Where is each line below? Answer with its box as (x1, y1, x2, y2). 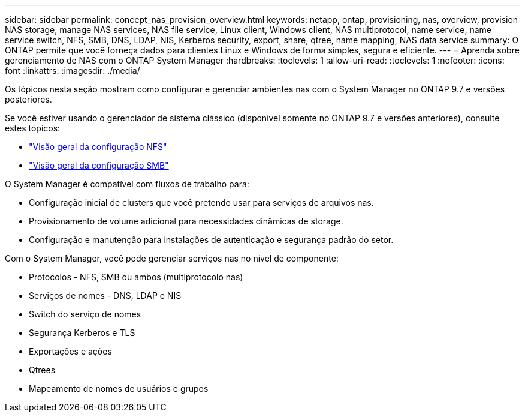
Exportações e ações (29, 346, 112, 356)
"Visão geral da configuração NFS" (29, 142, 167, 152)
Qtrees (29, 365, 56, 375)
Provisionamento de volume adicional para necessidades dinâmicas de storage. (29, 216, 343, 226)
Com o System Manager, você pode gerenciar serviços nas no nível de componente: (5, 253, 339, 263)
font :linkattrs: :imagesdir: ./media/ (5, 65, 140, 76)
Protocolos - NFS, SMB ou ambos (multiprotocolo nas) (29, 272, 243, 282)
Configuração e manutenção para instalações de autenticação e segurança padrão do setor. (29, 235, 394, 245)
